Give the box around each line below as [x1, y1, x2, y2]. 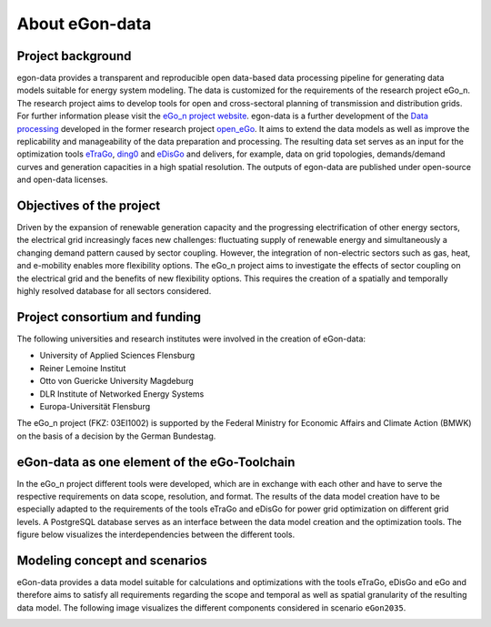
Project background [16, 48, 132, 64]
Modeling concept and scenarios [16, 552, 208, 568]
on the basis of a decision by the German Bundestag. [16, 430, 216, 441]
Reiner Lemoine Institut [39, 362, 126, 373]
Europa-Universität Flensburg [39, 400, 151, 411]
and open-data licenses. [16, 174, 108, 186]
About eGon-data [16, 14, 152, 34]
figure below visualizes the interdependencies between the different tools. [16, 529, 296, 541]
